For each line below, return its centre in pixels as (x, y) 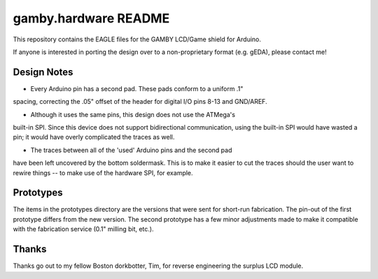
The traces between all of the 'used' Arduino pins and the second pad (131, 150)
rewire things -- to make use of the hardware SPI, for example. (103, 172)
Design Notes (43, 72)
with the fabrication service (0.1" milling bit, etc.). (83, 229)
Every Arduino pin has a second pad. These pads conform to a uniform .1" (137, 88)
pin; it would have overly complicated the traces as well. (94, 137)
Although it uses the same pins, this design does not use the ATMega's (133, 114)
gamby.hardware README (91, 18)
